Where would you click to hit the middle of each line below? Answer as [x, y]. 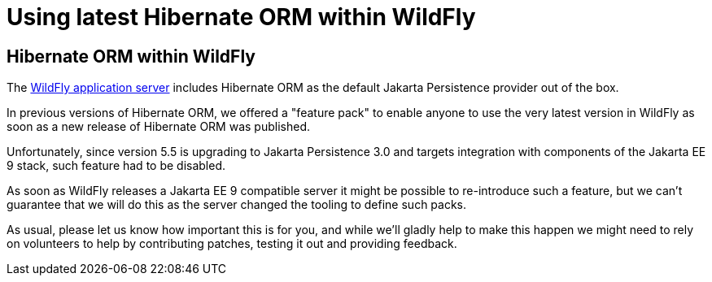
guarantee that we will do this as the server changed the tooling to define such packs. [237, 205]
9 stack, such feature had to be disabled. [116, 166]
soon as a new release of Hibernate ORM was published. [158, 127]
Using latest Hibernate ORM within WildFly [241, 17]
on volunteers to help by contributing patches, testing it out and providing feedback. [232, 244]
